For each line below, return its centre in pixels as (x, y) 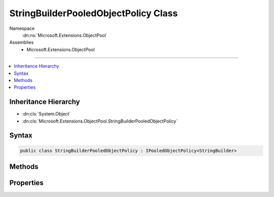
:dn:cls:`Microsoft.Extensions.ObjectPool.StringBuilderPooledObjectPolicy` (100, 121)
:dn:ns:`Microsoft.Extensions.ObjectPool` (65, 35)
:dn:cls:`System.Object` (46, 114)
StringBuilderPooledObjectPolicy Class (94, 13)
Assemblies (22, 43)
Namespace (22, 28)
